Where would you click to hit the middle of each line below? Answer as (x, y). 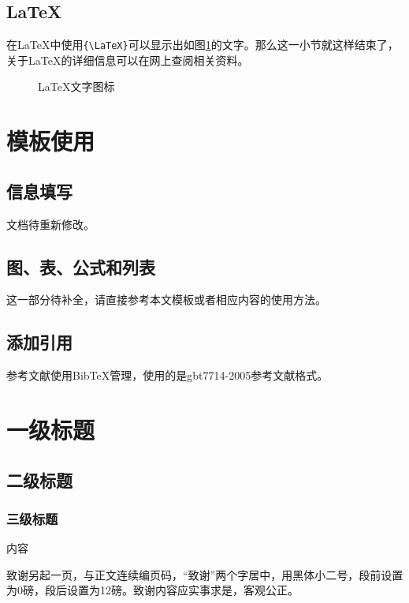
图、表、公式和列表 (81, 266)
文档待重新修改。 (50, 224)
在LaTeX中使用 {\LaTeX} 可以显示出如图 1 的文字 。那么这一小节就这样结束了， (203, 45)
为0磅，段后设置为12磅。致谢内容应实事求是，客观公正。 (152, 590)
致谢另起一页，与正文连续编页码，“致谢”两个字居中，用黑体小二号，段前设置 (205, 574)
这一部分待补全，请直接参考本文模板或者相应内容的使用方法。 (166, 300)
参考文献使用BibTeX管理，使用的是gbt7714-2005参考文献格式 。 (167, 375)
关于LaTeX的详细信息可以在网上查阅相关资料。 (128, 60)
